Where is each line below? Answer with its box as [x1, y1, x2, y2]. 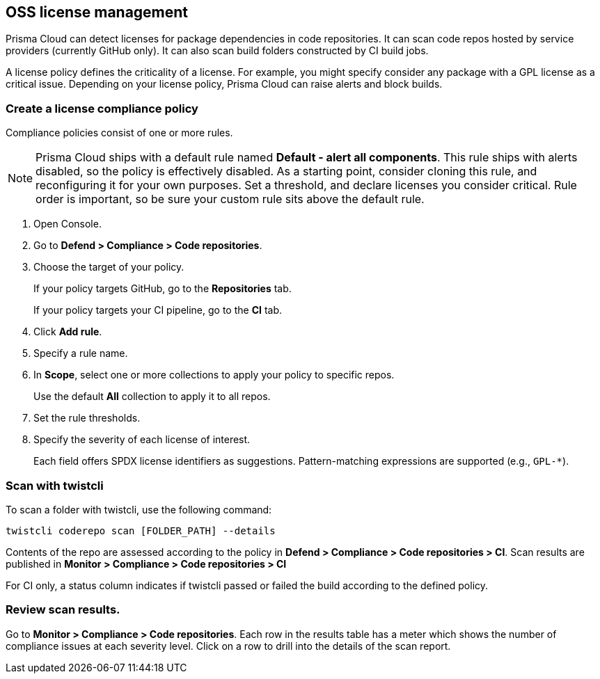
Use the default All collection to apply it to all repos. [33, 390, 271, 403]
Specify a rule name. [33, 347, 128, 360]
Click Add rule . [33, 326, 102, 338]
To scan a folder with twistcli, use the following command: [6, 503, 272, 516]
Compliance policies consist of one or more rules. [6, 127, 233, 139]
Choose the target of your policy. [33, 261, 184, 273]
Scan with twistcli [6, 478, 104, 493]
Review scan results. [6, 602, 120, 617]
